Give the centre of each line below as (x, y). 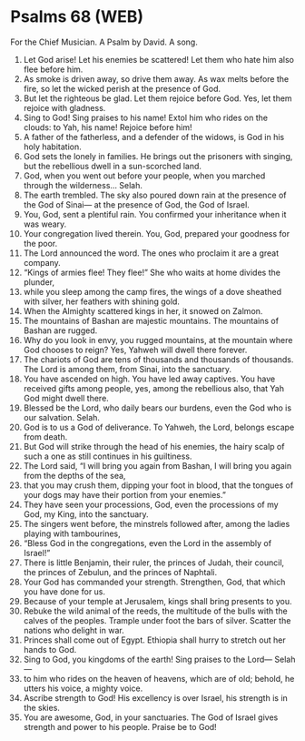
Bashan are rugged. (60, 330)
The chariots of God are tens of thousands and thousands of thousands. (158, 359)
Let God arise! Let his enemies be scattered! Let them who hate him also (158, 59)
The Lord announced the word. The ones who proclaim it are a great (151, 253)
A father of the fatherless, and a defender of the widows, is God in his (154, 137)
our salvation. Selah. (62, 417)
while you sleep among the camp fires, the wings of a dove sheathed (152, 291)
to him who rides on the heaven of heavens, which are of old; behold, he (159, 678)
